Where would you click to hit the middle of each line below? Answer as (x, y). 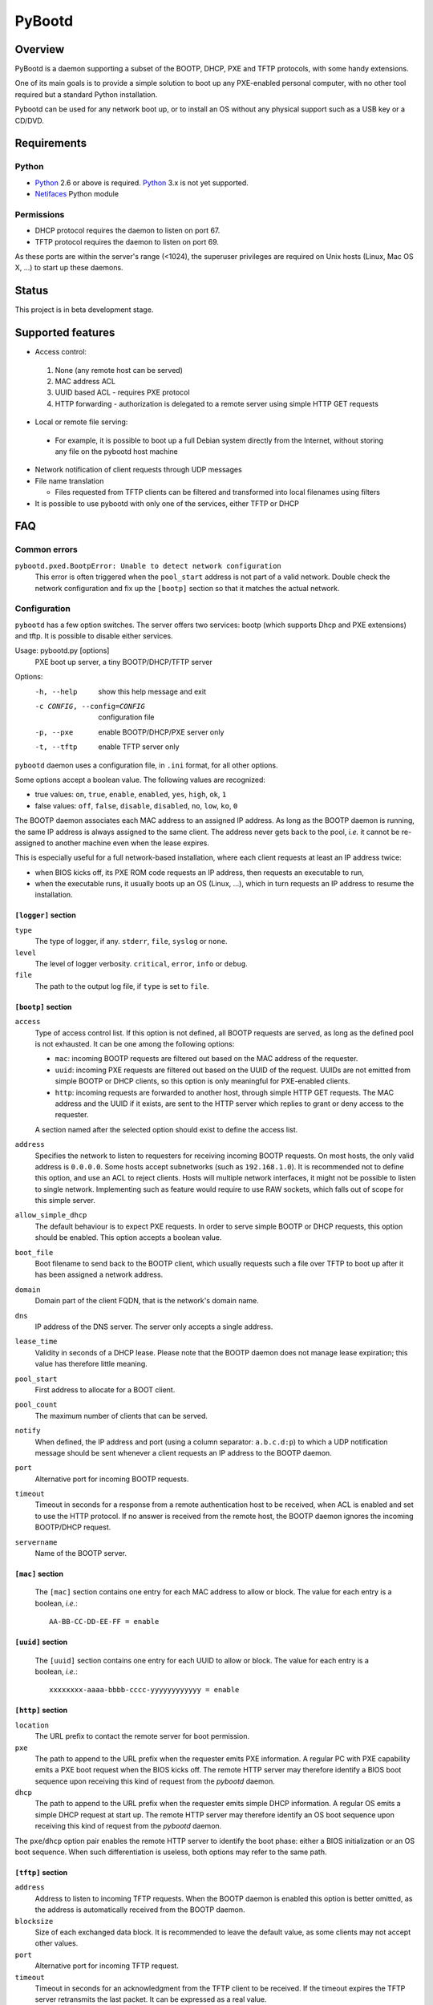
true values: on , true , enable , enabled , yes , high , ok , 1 (131, 795)
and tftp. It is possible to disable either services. (94, 636)
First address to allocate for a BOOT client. (105, 1389)
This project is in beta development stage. (84, 310)
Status (32, 291)
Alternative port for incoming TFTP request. (107, 1966)
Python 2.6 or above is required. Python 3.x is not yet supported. (142, 182)
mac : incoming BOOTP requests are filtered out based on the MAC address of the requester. (206, 1059)
